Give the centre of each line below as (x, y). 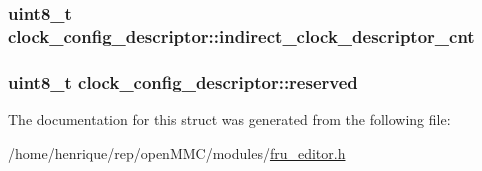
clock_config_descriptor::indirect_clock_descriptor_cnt (241, 35)
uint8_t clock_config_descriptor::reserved (183, 81)
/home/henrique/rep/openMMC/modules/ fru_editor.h (177, 152)
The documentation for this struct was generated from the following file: (229, 118)
